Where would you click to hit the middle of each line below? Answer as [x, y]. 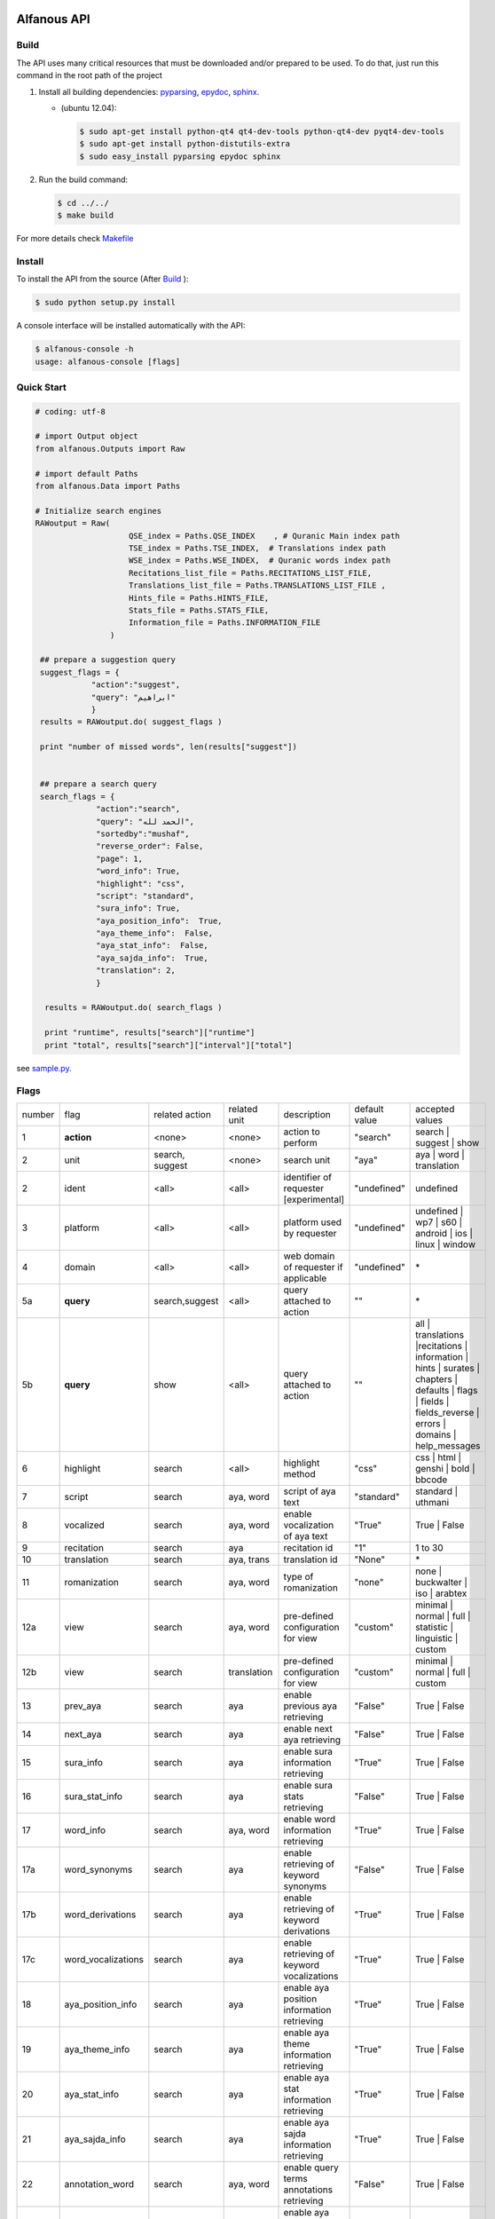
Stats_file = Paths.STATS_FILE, [199, 610]
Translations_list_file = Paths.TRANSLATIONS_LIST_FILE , [257, 585]
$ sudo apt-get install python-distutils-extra [185, 144]
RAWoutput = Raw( [73, 523]
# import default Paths [87, 474]
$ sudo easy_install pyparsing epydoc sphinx [180, 156]
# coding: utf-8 [71, 411]
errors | [431, 1423]
